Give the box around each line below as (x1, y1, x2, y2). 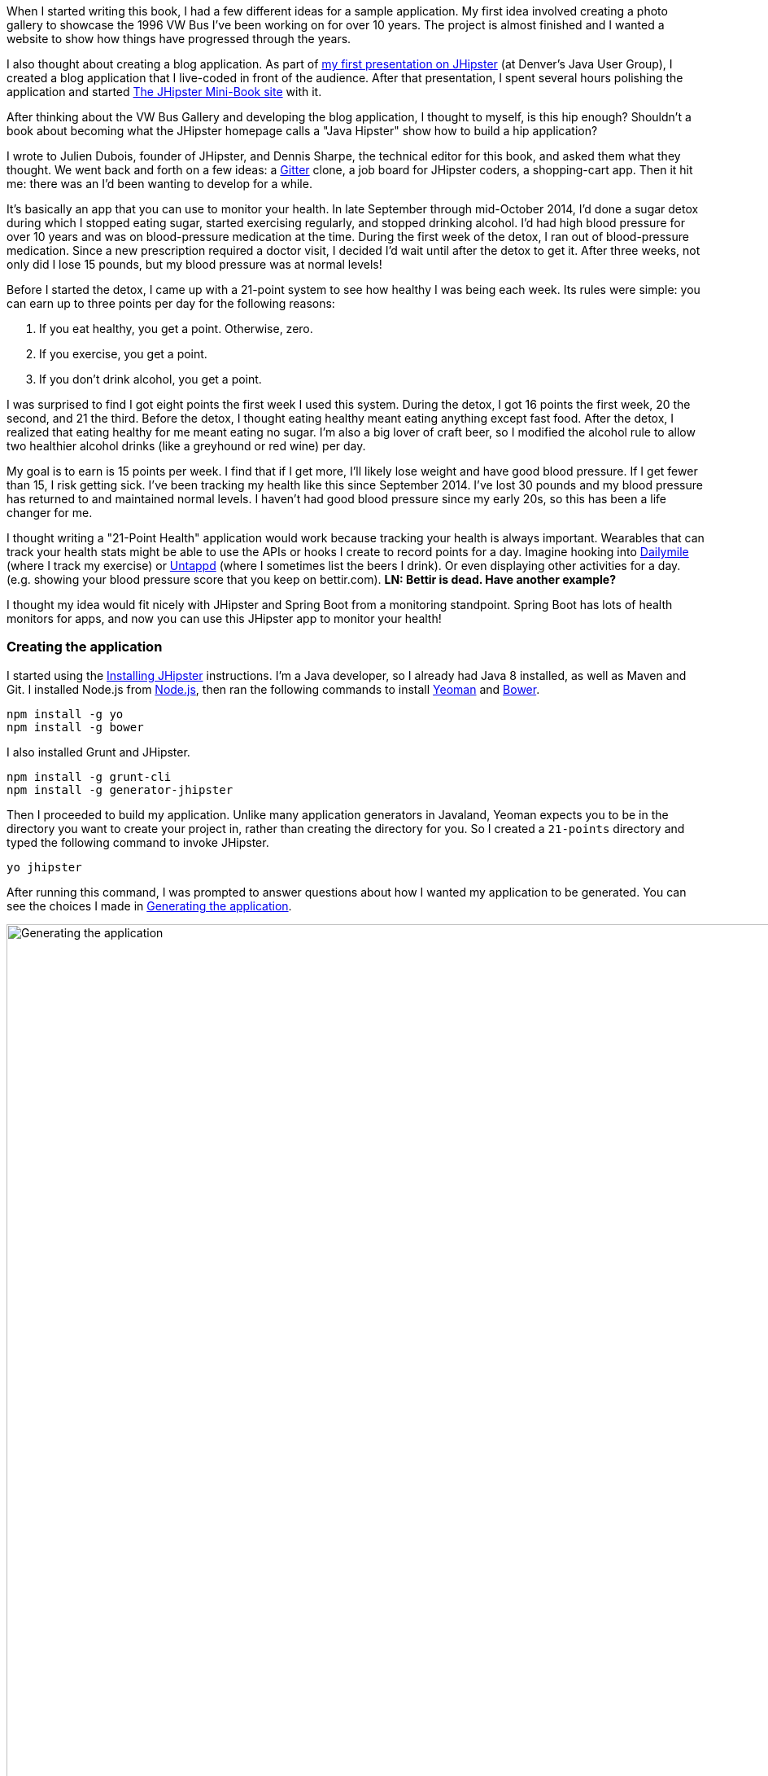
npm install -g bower (7, 720, 144, 734)
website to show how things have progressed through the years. (7, 32, 351, 46)
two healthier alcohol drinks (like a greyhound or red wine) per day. (7, 439, 366, 453)
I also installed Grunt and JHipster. (7, 744, 190, 759)
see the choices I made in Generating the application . (7, 898, 292, 913)
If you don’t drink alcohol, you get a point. (39, 372, 262, 386)
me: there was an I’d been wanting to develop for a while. (7, 177, 312, 191)
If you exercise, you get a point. (39, 347, 207, 361)
